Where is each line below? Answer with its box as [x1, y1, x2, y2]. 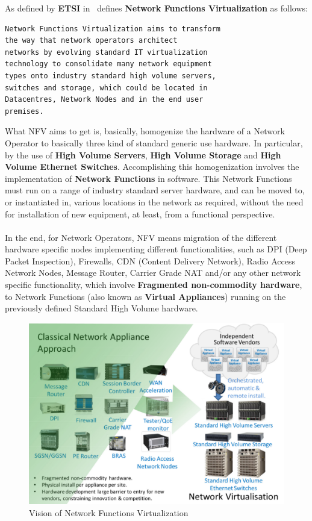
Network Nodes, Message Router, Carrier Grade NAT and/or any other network [5, 266, 301, 279]
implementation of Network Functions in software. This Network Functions [5, 172, 292, 184]
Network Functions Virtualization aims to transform [5, 24, 220, 33]
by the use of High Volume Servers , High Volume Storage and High [5, 148, 281, 161]
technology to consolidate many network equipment [5, 60, 212, 69]
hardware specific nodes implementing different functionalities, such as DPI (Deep [5, 243, 307, 255]
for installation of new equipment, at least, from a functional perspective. [5, 207, 275, 220]
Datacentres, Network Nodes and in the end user [5, 95, 204, 104]
